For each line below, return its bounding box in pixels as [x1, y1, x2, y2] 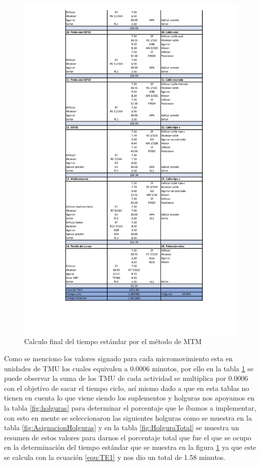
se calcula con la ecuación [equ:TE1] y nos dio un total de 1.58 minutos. [4, 451, 226, 462]
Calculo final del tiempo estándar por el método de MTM [24, 336, 202, 347]
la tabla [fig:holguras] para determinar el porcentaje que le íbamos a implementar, [4, 403, 256, 413]
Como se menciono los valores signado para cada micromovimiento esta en [4, 353, 233, 364]
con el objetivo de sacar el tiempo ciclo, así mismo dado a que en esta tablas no [4, 382, 249, 393]
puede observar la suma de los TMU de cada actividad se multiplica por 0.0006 [4, 373, 248, 383]
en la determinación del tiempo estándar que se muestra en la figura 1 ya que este [4, 442, 256, 452]
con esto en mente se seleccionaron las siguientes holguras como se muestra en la [4, 412, 252, 423]
